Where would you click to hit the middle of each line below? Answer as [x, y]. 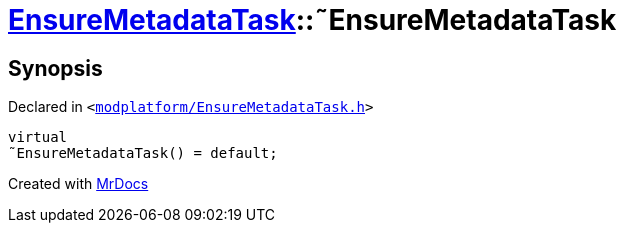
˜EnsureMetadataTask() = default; [143, 153]
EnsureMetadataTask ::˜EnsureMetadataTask [312, 20]
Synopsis [55, 68]
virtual [38, 137]
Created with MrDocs [78, 184]
